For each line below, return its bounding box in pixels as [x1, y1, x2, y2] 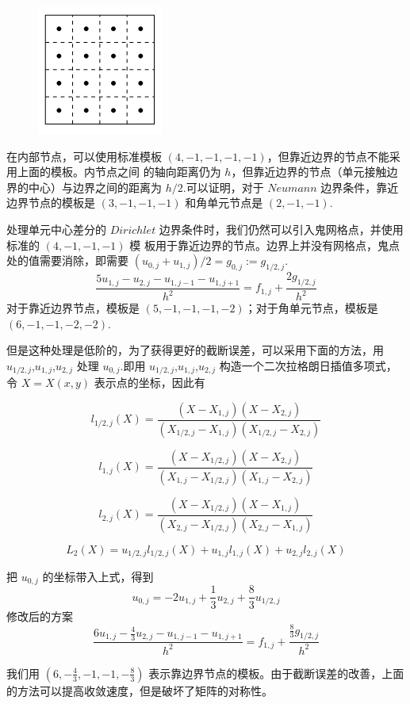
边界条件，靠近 [320, 178, 399, 195]
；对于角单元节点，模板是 [244, 300, 378, 316]
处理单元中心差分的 [6, 220, 106, 237]
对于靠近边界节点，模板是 [6, 300, 140, 316]
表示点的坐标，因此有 [94, 374, 205, 391]
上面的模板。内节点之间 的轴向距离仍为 [17, 163, 221, 180]
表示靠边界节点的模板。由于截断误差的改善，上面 [148, 664, 404, 681]
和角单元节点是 [185, 194, 263, 211]
